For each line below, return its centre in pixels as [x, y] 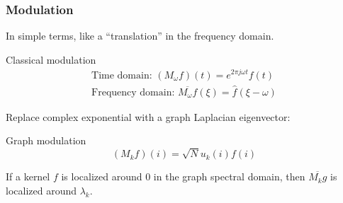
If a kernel [28, 176]
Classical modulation [51, 59]
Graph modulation [46, 140]
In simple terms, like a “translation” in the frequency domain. [140, 36]
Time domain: [122, 75]
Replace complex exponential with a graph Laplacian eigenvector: [148, 116]
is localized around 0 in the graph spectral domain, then [183, 176]
